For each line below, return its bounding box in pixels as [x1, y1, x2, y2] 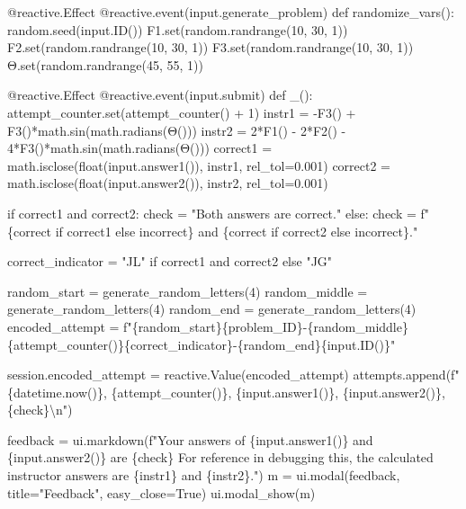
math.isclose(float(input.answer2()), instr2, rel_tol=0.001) [7, 174, 328, 192]
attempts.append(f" [353, 365, 460, 384]
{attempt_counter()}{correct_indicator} [7, 335, 234, 353]
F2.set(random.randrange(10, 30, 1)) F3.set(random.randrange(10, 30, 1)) [7, 38, 414, 57]
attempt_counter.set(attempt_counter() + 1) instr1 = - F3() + [7, 103, 356, 121]
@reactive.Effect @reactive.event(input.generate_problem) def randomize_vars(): [7, 3, 454, 21]
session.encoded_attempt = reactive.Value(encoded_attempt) [7, 365, 349, 384]
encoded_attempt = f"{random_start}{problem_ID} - [7, 317, 308, 335]
